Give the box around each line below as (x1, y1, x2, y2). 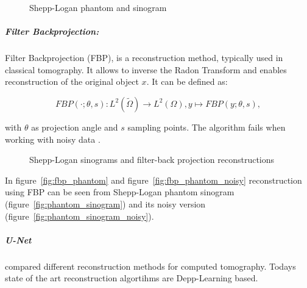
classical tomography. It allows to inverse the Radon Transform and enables (5, 63, 287, 76)
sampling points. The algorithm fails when (127, 120, 286, 133)
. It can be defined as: (146, 75, 228, 88)
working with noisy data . (5, 132, 101, 145)
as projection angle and (31, 120, 118, 133)
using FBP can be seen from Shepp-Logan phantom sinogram (5, 185, 235, 198)
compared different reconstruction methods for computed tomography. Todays (5, 259, 296, 272)
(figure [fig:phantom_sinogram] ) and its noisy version (5, 197, 206, 210)
